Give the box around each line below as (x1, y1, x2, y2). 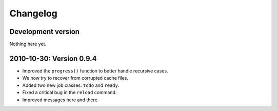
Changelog (9, 8, 57, 19)
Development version (9, 27, 80, 36)
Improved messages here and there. (22, 97, 99, 103)
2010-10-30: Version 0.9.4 (9, 54, 97, 63)
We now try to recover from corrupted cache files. (22, 75, 128, 81)
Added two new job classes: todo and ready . (22, 82, 120, 88)
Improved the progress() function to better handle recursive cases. (22, 67, 169, 74)
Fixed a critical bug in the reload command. (22, 89, 117, 96)
